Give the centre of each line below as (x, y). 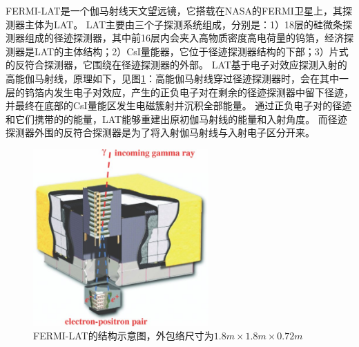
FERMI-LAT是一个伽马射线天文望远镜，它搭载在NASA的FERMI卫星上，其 (174, 10)
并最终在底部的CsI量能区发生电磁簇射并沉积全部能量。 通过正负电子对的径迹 (179, 105)
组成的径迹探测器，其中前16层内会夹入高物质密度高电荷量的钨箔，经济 (184, 38)
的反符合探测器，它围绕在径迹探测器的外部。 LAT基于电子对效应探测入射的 (176, 65)
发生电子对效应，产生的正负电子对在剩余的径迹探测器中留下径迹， (203, 92)
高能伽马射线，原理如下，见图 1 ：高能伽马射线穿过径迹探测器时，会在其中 (172, 78)
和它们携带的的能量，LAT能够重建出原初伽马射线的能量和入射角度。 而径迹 (176, 119)
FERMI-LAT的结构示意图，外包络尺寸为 (124, 336)
